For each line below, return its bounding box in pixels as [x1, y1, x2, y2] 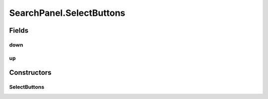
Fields [9, 26, 29, 35]
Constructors [9, 68, 52, 77]
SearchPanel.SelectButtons [9, 7, 126, 18]
